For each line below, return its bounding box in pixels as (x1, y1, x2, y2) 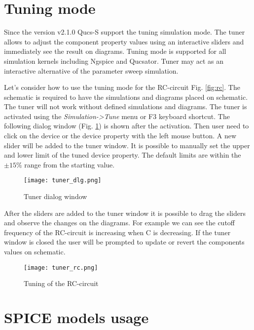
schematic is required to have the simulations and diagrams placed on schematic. (4, 91, 248, 102)
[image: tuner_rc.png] (24, 264, 98, 271)
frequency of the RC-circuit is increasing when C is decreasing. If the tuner (4, 227, 231, 237)
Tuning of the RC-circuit (24, 278, 99, 289)
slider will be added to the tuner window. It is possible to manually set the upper (4, 140, 250, 150)
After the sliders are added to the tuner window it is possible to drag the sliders (4, 207, 246, 218)
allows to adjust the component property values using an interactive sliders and (4, 36, 244, 46)
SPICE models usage (4, 307, 149, 328)
